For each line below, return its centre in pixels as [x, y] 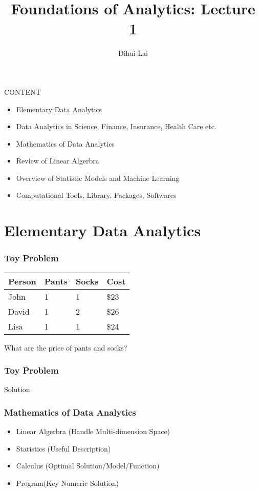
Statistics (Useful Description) [63, 448]
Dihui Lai [133, 53]
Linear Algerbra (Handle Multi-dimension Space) [93, 431]
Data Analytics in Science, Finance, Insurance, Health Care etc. [116, 126]
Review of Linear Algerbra [58, 161]
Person [22, 281]
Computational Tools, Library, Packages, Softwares [96, 195]
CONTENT [23, 91]
